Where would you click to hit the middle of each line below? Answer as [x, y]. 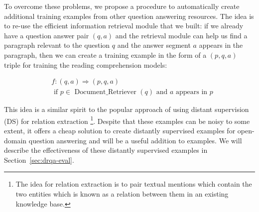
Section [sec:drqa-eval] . [39, 159]
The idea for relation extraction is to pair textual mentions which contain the [134, 184]
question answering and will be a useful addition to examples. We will [135, 140]
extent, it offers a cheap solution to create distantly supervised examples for [120, 131]
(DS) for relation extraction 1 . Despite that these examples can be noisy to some [127, 120]
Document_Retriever [105, 92]
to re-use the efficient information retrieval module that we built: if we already [124, 26]
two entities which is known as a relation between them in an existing [122, 194]
